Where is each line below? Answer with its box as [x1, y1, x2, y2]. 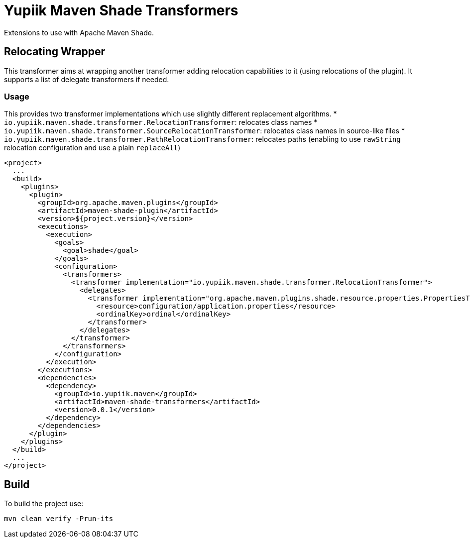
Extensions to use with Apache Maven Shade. [4, 28, 154, 37]
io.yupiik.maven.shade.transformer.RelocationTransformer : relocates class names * [4, 118, 318, 127]
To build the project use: [4, 499, 84, 508]
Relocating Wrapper [4, 45, 106, 58]
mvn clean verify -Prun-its [4, 515, 114, 523]
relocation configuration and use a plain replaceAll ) [4, 143, 181, 152]
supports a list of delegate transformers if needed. [4, 75, 169, 84]
